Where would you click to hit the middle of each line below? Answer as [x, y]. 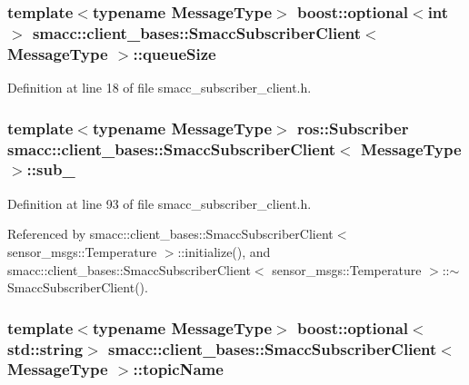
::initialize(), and [224, 251]
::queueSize [175, 53]
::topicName [178, 369]
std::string [45, 348]
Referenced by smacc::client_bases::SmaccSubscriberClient [170, 234]
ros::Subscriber [353, 128]
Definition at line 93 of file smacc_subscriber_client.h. [160, 203]
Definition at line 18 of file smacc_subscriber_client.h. [160, 88]
